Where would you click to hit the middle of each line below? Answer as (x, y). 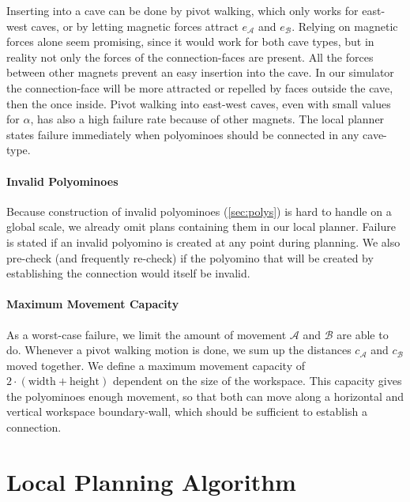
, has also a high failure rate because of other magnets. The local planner (207, 119)
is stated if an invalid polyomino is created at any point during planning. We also (203, 242)
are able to (363, 334)
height (85, 382)
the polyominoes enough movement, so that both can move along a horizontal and (205, 396)
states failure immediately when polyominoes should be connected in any (183, 134)
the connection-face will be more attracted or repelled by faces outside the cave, (200, 87)
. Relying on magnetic (345, 26)
